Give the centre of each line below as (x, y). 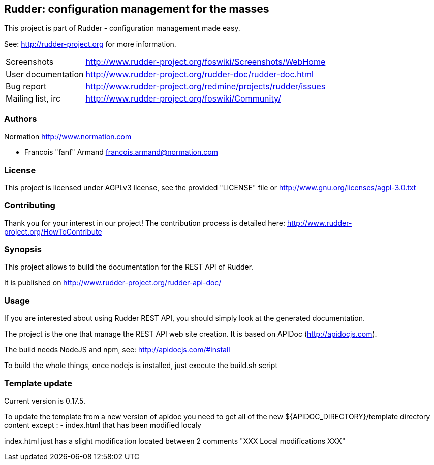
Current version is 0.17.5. (45, 401)
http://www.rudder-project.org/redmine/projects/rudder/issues (206, 87)
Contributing (30, 205)
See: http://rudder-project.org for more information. (90, 44)
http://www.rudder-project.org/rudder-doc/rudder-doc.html (199, 74)
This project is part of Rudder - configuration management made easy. (122, 28)
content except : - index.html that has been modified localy (103, 425)
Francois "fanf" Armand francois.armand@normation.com (121, 152)
